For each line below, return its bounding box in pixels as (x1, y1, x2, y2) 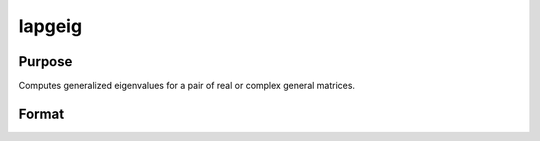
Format (18, 105, 65, 122)
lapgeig (18, 15, 83, 37)
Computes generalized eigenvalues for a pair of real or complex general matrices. (18, 80, 355, 92)
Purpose (18, 53, 73, 70)
